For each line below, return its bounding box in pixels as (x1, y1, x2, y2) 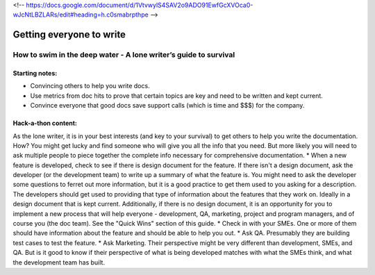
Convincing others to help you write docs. (30, 82, 150, 90)
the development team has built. (12, 258, 106, 267)
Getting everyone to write (12, 28, 126, 41)
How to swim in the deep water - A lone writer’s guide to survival (12, 50, 235, 60)
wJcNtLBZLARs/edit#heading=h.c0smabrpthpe (12, 10, 149, 19)
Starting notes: (12, 69, 58, 77)
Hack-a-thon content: (12, 119, 78, 128)
